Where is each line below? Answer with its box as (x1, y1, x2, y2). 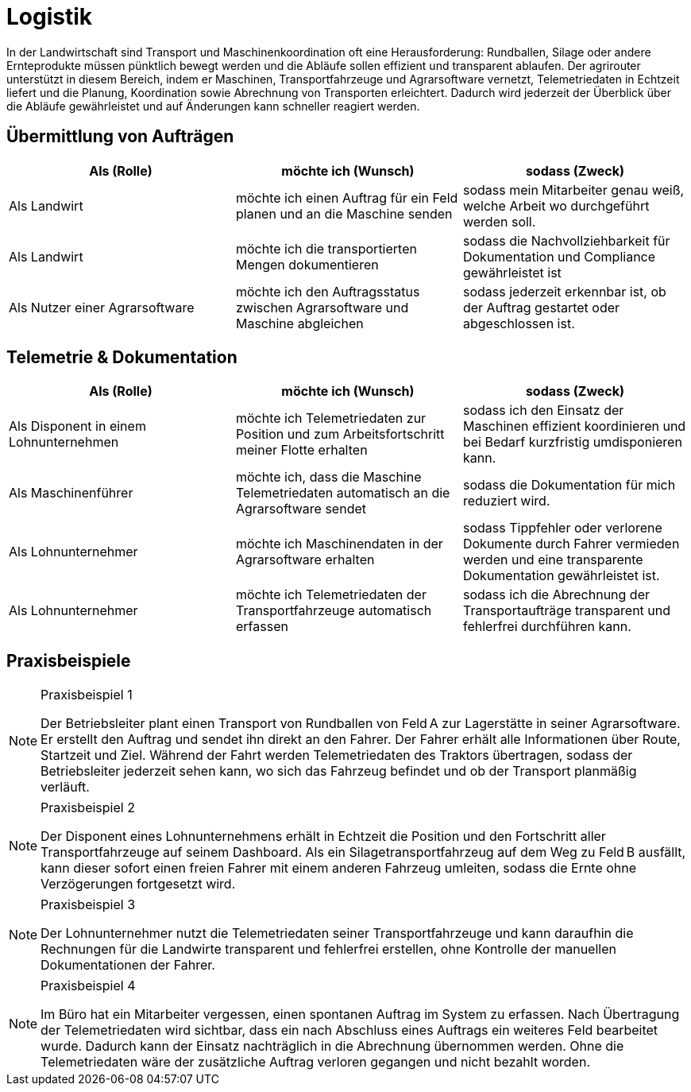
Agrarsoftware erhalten (235, 552, 375, 568)
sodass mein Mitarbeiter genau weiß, (462, 181, 685, 198)
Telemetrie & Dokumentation (6, 347, 237, 368)
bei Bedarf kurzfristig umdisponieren (462, 434, 682, 451)
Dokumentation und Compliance (462, 248, 656, 265)
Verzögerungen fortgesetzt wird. (41, 876, 236, 893)
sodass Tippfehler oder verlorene (462, 520, 662, 536)
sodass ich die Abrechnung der (462, 587, 650, 603)
